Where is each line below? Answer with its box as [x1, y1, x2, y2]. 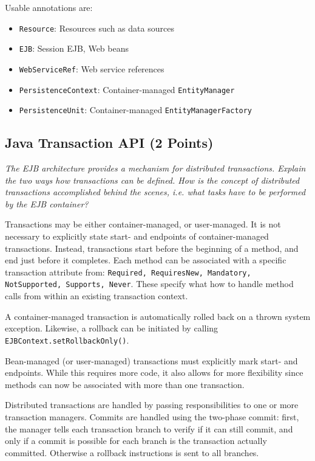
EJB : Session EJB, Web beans [19, 42, 129, 55]
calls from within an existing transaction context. [5, 289, 188, 302]
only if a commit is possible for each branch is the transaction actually [5, 434, 267, 447]
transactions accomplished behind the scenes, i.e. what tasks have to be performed [5, 185, 306, 198]
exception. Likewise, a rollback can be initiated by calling [5, 322, 218, 334]
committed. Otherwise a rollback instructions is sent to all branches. [5, 446, 259, 459]
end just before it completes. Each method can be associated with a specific [5, 254, 286, 266]
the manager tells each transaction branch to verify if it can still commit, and [5, 422, 293, 435]
